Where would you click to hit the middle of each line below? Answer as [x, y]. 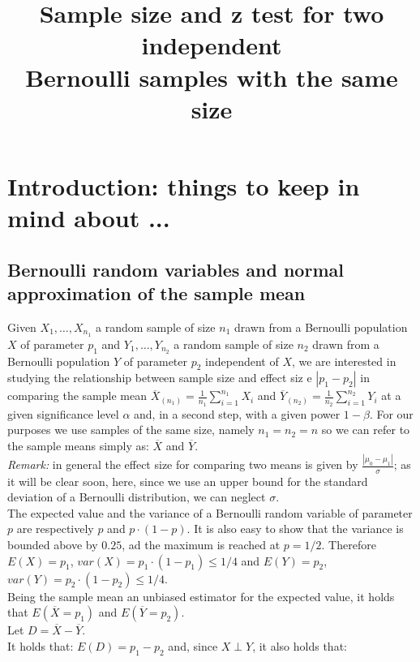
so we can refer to [366, 430]
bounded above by [53, 544]
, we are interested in [344, 361]
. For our [391, 413]
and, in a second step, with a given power [237, 413]
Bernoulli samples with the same [212, 77]
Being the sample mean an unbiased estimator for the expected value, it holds [201, 596]
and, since [193, 645]
